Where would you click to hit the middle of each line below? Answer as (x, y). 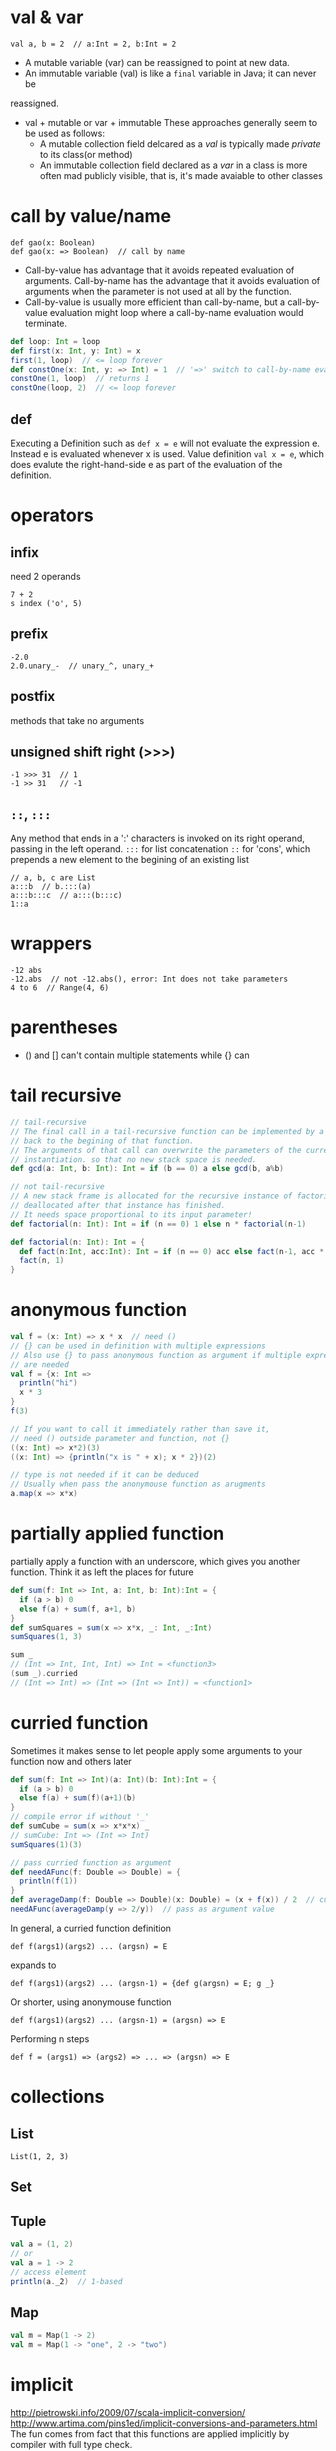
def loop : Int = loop (55, 341)
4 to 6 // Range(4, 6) (60, 988)
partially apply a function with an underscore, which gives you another (155, 1561)
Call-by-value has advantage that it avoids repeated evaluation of (159, 270)
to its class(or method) (86, 154)
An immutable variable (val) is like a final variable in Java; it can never (170, 73)
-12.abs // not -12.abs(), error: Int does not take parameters (149, 979)
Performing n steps (50, 2038)
